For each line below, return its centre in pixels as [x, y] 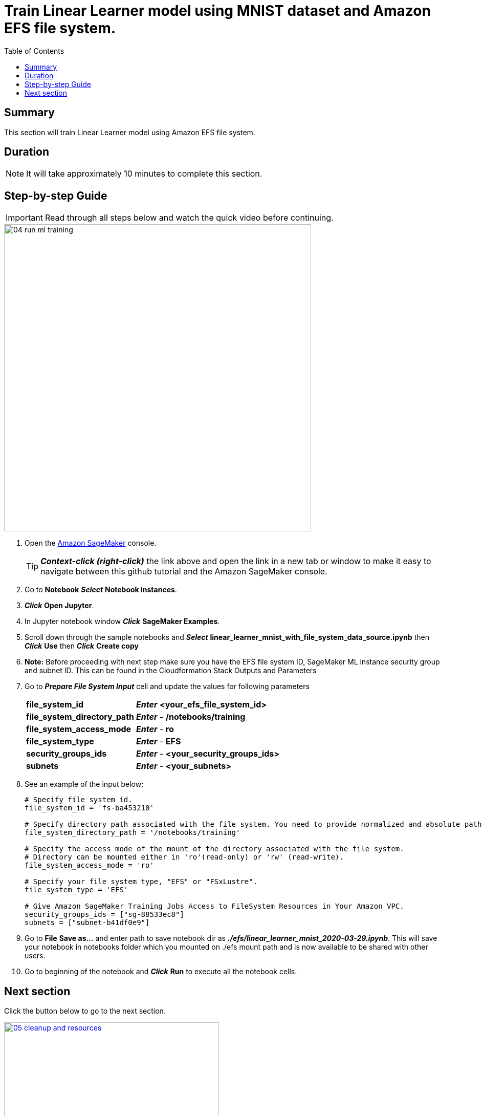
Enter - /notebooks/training [191, 717]
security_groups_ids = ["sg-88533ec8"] [104, 915]
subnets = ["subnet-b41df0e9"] [87, 923]
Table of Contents [34, 51]
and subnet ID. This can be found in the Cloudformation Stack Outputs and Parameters [171, 671]
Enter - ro [155, 729]
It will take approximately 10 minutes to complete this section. [144, 174]
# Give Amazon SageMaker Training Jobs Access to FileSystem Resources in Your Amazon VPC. [214, 906]
